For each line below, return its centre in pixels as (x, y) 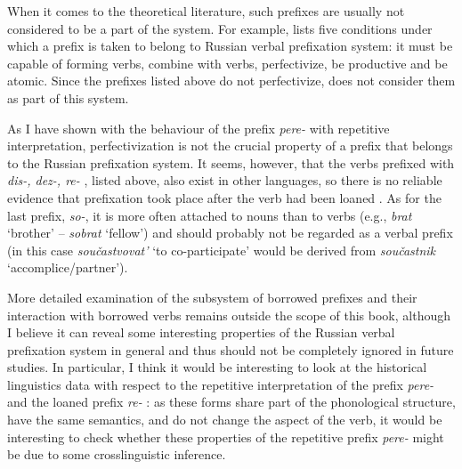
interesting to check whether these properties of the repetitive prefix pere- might (226, 437)
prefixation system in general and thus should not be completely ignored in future (231, 349)
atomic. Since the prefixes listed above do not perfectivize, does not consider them (231, 81)
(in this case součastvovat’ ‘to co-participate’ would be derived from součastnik (222, 250)
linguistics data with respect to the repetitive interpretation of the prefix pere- (221, 384)
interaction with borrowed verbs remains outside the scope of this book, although (229, 315)
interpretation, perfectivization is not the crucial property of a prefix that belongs (230, 146)
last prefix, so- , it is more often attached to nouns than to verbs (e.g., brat (210, 215)
